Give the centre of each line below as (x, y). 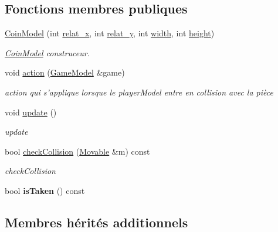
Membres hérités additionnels (96, 222)
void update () (31, 112)
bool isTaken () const (45, 190)
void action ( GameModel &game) (65, 72)
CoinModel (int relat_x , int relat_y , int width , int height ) (110, 33)
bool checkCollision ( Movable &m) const (77, 151)
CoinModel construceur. (47, 52)
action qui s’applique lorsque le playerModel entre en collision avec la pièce (139, 92)
